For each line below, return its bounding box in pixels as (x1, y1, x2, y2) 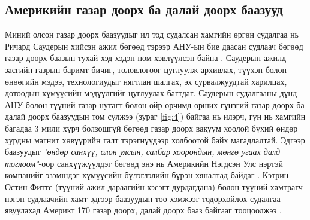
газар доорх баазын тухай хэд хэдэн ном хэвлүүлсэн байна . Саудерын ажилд (5, 51, 287, 64)
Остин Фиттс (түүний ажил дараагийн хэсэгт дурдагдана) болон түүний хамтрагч (5, 180, 303, 192)
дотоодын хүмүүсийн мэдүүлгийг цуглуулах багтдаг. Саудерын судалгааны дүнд (5, 87, 297, 99)
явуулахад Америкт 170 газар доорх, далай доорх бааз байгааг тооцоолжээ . (5, 204, 282, 216)
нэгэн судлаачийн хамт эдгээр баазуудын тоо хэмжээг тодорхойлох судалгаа (5, 192, 281, 204)
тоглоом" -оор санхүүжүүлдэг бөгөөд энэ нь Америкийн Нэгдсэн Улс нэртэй (5, 157, 283, 169)
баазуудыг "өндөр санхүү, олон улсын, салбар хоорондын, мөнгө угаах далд (5, 145, 281, 158)
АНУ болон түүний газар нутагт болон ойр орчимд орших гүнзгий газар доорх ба (5, 98, 305, 111)
